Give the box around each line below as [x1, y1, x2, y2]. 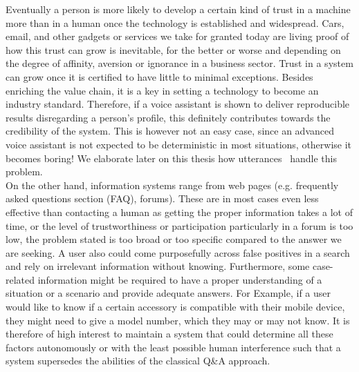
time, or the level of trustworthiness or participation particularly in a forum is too [6, 218, 353, 233]
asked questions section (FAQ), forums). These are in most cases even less [6, 191, 319, 206]
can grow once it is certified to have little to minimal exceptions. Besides [6, 69, 313, 84]
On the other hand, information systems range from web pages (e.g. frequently [6, 177, 339, 192]
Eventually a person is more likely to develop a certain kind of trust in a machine [6, 2, 351, 16]
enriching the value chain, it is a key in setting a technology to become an [6, 83, 319, 97]
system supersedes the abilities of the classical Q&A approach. [6, 353, 270, 368]
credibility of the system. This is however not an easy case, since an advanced [6, 124, 334, 138]
